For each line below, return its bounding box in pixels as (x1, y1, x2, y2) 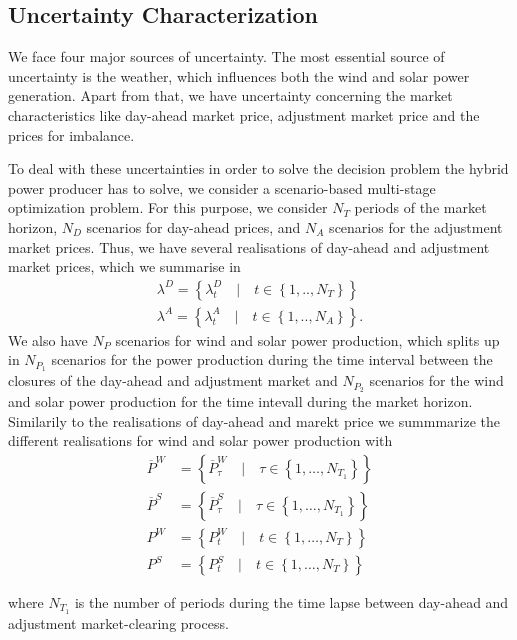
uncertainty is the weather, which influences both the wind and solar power (8, 65, 470, 86)
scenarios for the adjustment (329, 216, 503, 237)
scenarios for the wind (369, 370, 504, 391)
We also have (8, 329, 88, 350)
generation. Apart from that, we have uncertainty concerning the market (8, 85, 453, 106)
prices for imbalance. (8, 124, 135, 145)
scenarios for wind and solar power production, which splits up (115, 329, 500, 350)
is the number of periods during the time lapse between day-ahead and (74, 592, 509, 613)
